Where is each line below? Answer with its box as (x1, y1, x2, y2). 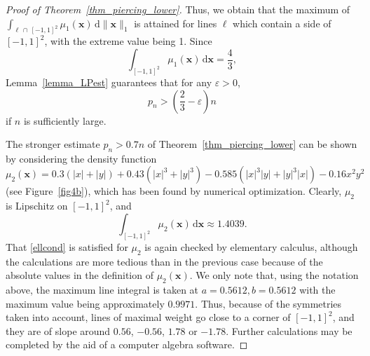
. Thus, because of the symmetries (195, 296, 342, 310)
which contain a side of (233, 15, 331, 30)
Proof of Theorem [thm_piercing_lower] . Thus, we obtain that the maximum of (6, 2, 350, 16)
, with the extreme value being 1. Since (44, 34, 212, 48)
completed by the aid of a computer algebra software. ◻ (6, 337, 248, 352)
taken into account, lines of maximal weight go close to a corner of (6, 310, 291, 324)
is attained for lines (134, 15, 217, 30)
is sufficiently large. (23, 113, 107, 128)
